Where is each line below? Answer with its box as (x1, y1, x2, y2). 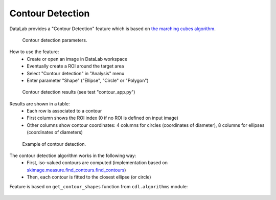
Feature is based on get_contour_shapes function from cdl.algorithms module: (9, 183, 188, 189)
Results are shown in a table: (9, 100, 70, 107)
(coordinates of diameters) (27, 129, 83, 136)
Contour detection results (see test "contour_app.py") (22, 89, 135, 95)
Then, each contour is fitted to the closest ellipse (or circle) (27, 174, 151, 180)
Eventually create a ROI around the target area (27, 63, 124, 69)
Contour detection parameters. (22, 37, 87, 43)
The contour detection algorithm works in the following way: (9, 152, 136, 159)
